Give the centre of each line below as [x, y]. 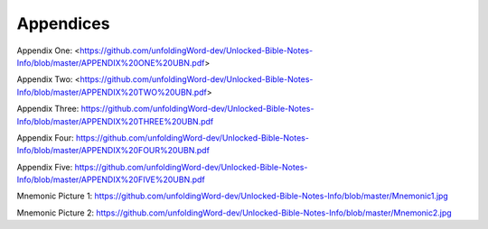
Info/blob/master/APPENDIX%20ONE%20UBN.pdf [111, 62]
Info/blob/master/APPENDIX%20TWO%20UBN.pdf [112, 92]
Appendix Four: [45, 137]
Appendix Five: [45, 167]
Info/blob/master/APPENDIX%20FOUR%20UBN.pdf [113, 151]
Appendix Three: [48, 109]
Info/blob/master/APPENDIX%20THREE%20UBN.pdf [115, 121]
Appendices [63, 23]
